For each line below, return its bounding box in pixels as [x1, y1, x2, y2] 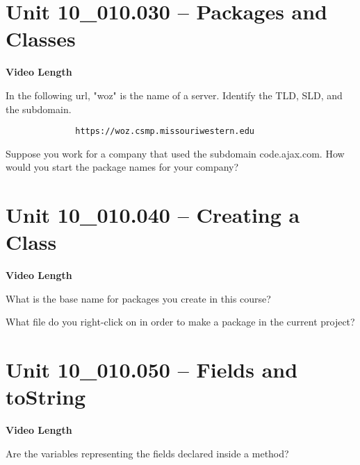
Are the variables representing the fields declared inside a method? [6, 446, 289, 460]
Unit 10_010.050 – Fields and [6, 355, 298, 384]
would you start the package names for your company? [6, 160, 239, 174]
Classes [6, 24, 76, 53]
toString [6, 382, 86, 411]
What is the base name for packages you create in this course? [6, 291, 271, 305]
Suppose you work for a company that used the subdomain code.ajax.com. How [6, 146, 345, 160]
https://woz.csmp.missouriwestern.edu [75, 126, 254, 137]
